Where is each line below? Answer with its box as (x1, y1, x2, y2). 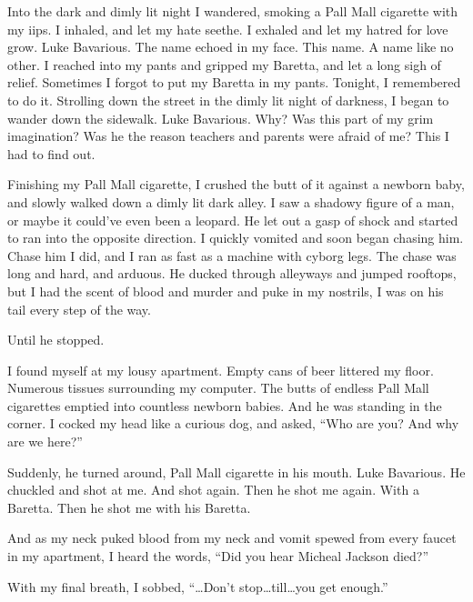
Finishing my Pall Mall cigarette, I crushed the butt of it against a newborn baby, (7, 175, 465, 194)
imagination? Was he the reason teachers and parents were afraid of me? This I (7, 126, 449, 145)
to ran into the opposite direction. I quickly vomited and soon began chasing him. (7, 228, 464, 247)
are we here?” (7, 432, 83, 451)
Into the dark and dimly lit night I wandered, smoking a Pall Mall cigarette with (7, 2, 458, 20)
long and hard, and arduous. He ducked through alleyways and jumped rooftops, (7, 264, 457, 283)
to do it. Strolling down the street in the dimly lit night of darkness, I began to (7, 90, 449, 109)
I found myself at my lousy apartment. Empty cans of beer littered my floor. (7, 360, 434, 379)
